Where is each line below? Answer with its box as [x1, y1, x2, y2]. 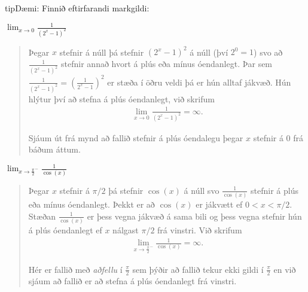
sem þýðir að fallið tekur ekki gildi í [132, 263, 264, 275]
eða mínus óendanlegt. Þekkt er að [28, 198, 155, 211]
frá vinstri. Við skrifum [157, 223, 242, 236]
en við [273, 263, 296, 275]
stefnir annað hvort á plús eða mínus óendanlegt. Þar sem [61, 57, 273, 70]
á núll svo [184, 184, 219, 196]
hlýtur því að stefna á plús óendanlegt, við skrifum [28, 92, 215, 105]
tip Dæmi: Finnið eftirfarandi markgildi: [5, 2, 150, 14]
